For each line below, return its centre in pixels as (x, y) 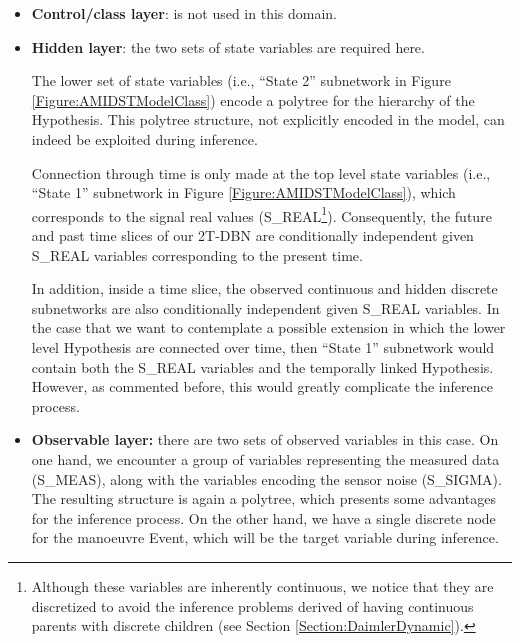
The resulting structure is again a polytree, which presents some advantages (264, 498)
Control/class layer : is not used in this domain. (184, 13)
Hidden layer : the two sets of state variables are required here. (228, 46)
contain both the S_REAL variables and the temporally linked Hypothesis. (262, 366)
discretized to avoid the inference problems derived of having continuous (252, 605)
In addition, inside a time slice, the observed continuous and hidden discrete (264, 288)
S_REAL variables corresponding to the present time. (197, 254)
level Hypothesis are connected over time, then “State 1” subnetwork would (263, 346)
